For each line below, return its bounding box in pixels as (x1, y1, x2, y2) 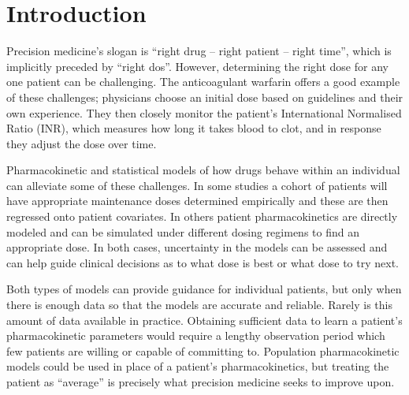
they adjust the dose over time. (6, 135, 157, 151)
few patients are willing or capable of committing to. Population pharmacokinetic (6, 342, 400, 359)
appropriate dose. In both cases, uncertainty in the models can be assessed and (6, 239, 388, 255)
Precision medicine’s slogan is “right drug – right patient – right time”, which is (6, 43, 392, 59)
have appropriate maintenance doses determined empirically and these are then (6, 192, 389, 209)
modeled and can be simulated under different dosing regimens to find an (6, 223, 359, 240)
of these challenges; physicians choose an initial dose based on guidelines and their (6, 88, 403, 105)
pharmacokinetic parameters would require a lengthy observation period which (6, 327, 385, 344)
